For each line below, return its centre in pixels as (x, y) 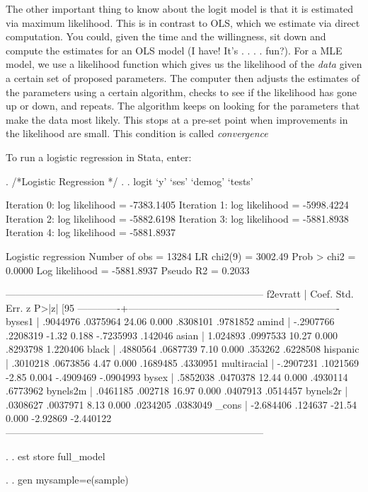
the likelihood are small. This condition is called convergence (137, 133)
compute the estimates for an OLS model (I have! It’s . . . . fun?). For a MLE (174, 50)
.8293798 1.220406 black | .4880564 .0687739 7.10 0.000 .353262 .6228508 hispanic (183, 349)
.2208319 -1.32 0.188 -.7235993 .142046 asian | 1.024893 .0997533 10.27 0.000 (172, 335)
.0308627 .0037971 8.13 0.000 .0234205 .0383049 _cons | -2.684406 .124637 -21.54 (181, 404)
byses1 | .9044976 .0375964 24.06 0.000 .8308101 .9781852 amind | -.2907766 (170, 321)
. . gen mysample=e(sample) (67, 480)
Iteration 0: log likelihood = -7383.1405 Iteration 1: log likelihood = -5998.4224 (177, 205)
